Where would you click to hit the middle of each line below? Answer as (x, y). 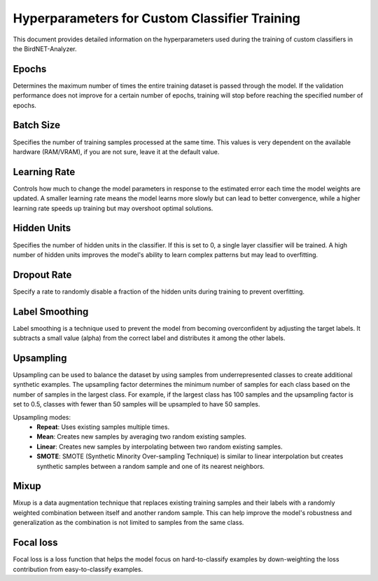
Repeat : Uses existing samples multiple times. (103, 427)
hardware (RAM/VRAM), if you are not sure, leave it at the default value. (116, 151)
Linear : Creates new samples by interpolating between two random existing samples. (160, 446)
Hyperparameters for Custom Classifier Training (157, 18)
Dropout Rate (42, 274)
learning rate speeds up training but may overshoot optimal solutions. (113, 208)
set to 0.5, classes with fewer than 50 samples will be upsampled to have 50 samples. (136, 404)
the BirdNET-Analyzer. (45, 48)
